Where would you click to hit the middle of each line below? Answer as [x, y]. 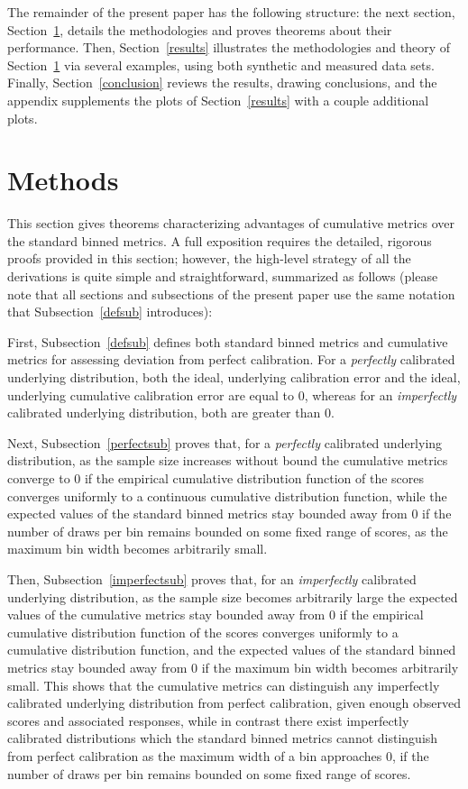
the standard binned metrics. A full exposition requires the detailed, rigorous [220, 240]
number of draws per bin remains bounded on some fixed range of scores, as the [228, 531]
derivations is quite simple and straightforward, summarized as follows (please [223, 276]
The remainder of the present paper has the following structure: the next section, [231, 12]
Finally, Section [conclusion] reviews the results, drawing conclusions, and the [222, 83]
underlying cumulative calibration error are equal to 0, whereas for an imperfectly [232, 394]
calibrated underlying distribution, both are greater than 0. [171, 413]
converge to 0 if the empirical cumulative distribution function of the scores [216, 478]
